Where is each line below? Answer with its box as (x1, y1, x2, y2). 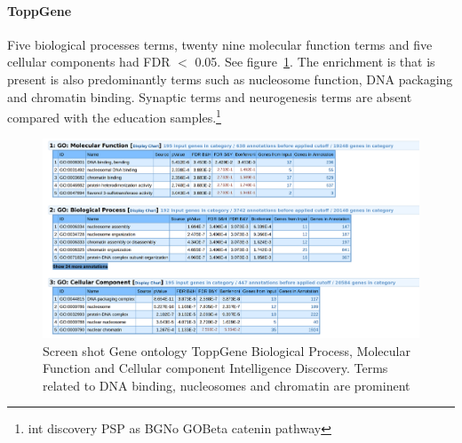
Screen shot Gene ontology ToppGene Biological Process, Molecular (43, 341, 410, 360)
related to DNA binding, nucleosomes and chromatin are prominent (43, 376, 410, 394)
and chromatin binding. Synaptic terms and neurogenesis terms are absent (7, 87, 412, 106)
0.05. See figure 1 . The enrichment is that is (195, 52, 435, 71)
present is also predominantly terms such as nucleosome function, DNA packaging (7, 69, 453, 88)
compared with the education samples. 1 (7, 106, 221, 126)
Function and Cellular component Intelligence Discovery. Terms (43, 359, 388, 377)
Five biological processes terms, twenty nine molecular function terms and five (7, 35, 433, 53)
